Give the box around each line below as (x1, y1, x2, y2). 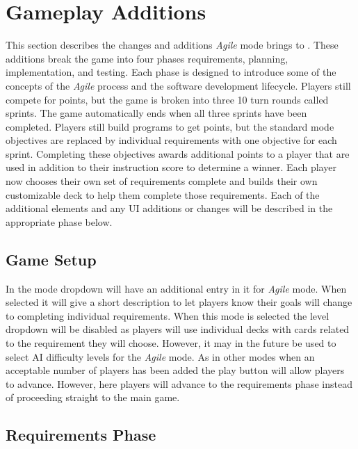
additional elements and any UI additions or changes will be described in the (6, 201, 333, 215)
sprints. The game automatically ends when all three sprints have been (6, 106, 307, 120)
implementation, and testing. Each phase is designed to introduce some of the (6, 65, 336, 79)
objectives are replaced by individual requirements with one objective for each (6, 133, 337, 147)
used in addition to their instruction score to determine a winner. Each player (6, 160, 336, 174)
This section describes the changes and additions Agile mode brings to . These (6, 38, 339, 52)
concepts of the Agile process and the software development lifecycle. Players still (6, 78, 351, 92)
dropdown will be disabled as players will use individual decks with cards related (6, 322, 350, 336)
